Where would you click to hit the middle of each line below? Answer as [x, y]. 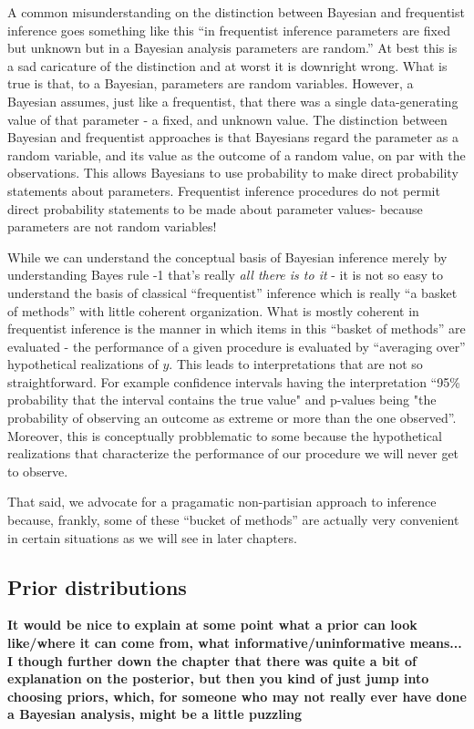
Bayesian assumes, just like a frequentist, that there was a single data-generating [233, 101]
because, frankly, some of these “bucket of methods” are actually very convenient [233, 520]
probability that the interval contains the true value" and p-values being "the [222, 400]
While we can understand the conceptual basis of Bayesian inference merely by [227, 257]
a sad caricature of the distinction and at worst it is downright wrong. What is [227, 65]
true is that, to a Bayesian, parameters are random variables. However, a [211, 83]
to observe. [38, 471]
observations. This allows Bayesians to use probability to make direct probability [233, 173]
